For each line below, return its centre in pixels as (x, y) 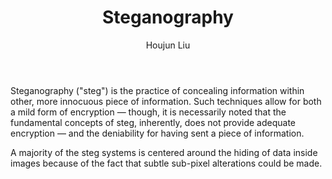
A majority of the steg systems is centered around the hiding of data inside (164, 152)
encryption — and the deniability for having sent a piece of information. (157, 133)
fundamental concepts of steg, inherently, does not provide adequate (153, 122)
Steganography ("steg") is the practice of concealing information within (157, 90)
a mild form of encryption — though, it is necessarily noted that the (148, 112)
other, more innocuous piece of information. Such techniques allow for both (166, 101)
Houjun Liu (168, 45)
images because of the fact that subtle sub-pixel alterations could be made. (166, 163)
